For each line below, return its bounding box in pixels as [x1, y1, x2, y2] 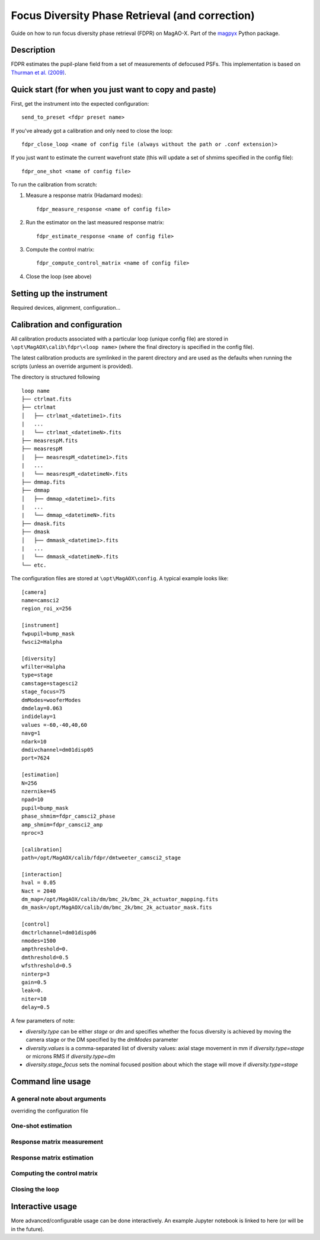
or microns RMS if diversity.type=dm [25, 1053, 116, 1060]
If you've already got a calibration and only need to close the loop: [11, 127, 173, 134]
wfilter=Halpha [21, 663, 66, 670]
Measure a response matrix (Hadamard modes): [25, 192, 143, 199]
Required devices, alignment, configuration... [11, 304, 121, 311]
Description [11, 45, 56, 55]
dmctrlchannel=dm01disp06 [21, 929, 97, 936]
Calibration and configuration [11, 319, 123, 329]
